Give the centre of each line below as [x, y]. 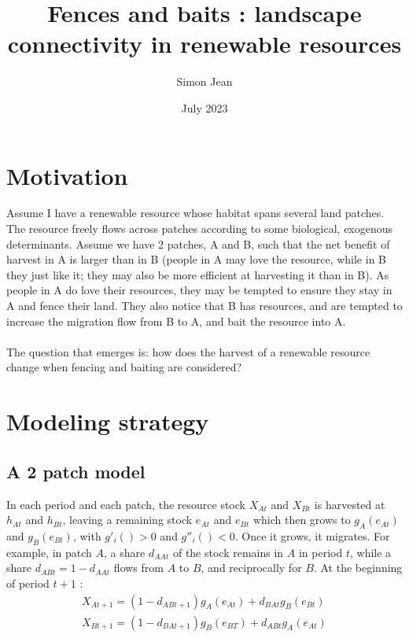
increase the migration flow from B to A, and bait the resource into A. [176, 321]
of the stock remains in [228, 552]
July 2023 [204, 107]
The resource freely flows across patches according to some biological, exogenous [200, 229]
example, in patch [49, 552]
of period [28, 583]
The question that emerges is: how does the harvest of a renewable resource [188, 351]
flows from [138, 568]
